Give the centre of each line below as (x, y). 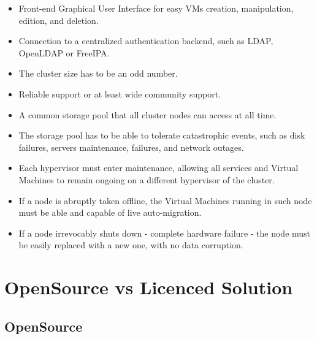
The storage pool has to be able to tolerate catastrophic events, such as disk (162, 135)
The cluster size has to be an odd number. (98, 73)
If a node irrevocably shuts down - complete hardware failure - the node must (165, 233)
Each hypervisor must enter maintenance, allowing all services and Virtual (158, 168)
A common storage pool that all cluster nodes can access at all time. (147, 114)
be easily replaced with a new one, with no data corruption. (131, 245)
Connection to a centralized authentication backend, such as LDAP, (146, 41)
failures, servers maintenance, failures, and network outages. (131, 147)
